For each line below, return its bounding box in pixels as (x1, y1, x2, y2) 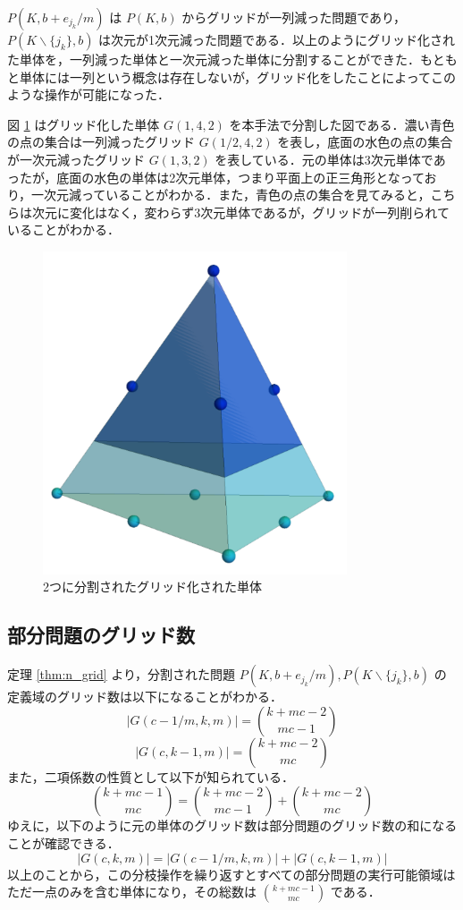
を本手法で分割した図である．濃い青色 (229, 115, 455, 133)
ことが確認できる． (7, 834, 120, 853)
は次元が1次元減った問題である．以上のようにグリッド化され (98, 30, 455, 48)
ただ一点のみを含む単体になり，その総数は (7, 882, 257, 901)
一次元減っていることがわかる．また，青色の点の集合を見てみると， (31, 185, 431, 204)
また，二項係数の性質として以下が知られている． (7, 767, 294, 786)
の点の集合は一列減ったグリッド (7, 132, 195, 151)
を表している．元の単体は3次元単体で (215, 149, 434, 168)
